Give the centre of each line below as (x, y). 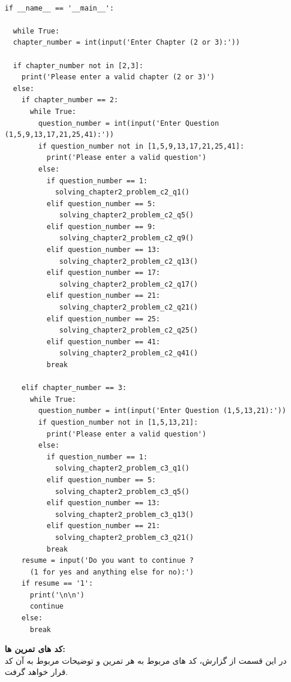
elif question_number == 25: (103, 319)
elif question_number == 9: (101, 226)
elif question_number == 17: (103, 273)
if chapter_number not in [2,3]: (78, 65)
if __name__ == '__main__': (60, 8)
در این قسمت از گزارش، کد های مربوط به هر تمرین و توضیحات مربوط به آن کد (146, 660)
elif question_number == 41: (103, 342)
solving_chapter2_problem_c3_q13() (124, 514)
